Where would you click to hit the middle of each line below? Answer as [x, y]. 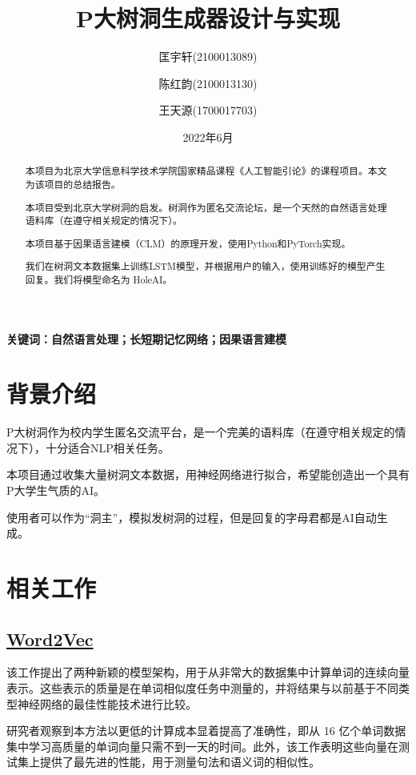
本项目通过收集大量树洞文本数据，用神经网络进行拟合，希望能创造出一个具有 [208, 474]
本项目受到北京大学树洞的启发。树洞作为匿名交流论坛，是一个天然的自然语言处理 [206, 207]
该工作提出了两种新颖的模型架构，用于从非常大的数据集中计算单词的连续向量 [208, 672]
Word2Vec [50, 638]
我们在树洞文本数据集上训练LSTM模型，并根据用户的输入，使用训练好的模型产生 [205, 266]
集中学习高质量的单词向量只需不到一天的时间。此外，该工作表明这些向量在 [202, 746]
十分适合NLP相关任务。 [107, 447]
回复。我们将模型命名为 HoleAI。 [99, 279]
